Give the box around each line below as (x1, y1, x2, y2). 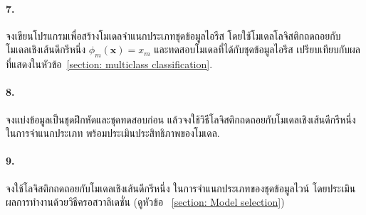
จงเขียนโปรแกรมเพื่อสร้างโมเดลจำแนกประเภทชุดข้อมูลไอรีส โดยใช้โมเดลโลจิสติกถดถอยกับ (6, 28, 341, 43)
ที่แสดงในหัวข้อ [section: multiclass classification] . (6, 57, 213, 72)
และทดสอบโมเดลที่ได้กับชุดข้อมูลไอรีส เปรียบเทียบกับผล (154, 42, 360, 57)
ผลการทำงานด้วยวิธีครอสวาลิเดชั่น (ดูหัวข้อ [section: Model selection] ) (6, 194, 285, 209)
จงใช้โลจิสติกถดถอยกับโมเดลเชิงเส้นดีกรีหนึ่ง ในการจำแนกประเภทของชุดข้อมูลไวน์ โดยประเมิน (6, 180, 356, 195)
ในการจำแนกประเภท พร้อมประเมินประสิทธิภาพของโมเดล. (6, 126, 220, 140)
